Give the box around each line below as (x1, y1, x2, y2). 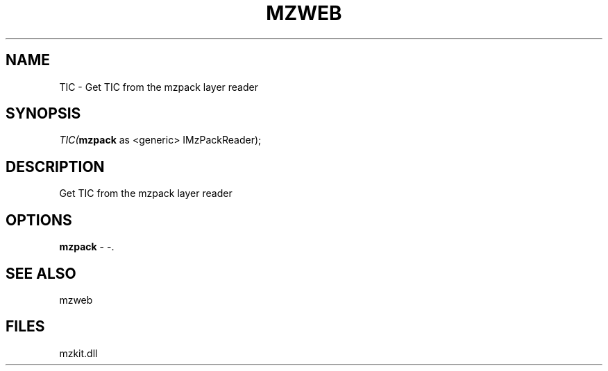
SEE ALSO (6, 264, 76, 282)
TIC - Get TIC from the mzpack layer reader (59, 80, 258, 93)
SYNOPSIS (6, 105, 81, 123)
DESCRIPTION (6, 157, 105, 175)
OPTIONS (6, 211, 72, 229)
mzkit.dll (59, 347, 98, 359)
